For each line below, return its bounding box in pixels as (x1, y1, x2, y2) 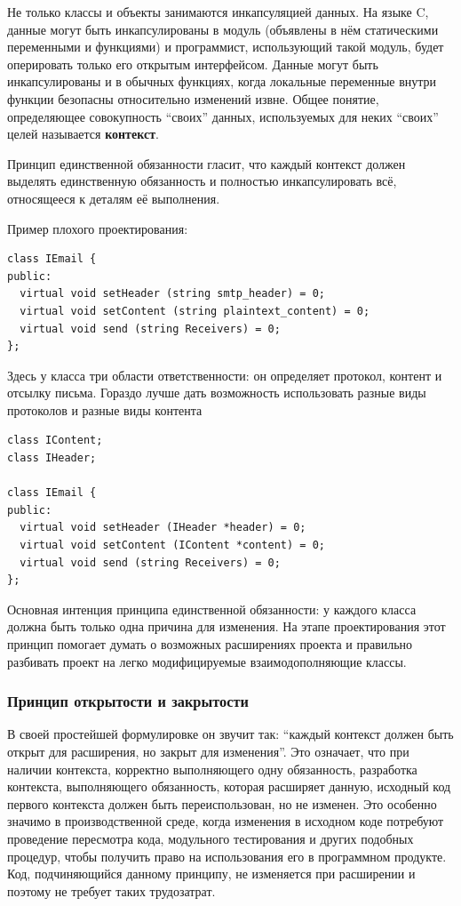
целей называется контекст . (7, 124, 159, 143)
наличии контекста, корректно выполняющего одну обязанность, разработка (7, 759, 417, 778)
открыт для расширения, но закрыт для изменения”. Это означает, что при (7, 742, 409, 760)
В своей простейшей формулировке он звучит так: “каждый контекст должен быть (7, 725, 454, 743)
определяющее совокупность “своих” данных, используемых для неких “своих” (7, 107, 439, 125)
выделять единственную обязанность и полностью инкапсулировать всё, (7, 172, 397, 190)
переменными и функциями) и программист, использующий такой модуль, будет (7, 37, 444, 56)
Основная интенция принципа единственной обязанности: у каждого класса (7, 599, 417, 618)
